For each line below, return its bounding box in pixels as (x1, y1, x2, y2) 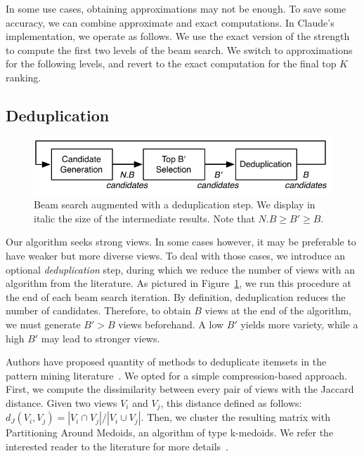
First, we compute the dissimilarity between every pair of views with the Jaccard (6, 382, 354, 396)
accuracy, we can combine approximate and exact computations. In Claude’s (6, 15, 334, 29)
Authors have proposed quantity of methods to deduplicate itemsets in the (6, 354, 327, 369)
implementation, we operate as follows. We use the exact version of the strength (6, 29, 350, 43)
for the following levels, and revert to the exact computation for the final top (6, 56, 337, 71)
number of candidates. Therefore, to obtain (6, 303, 191, 318)
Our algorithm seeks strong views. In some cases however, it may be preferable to (6, 234, 356, 249)
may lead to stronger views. (41, 330, 160, 345)
